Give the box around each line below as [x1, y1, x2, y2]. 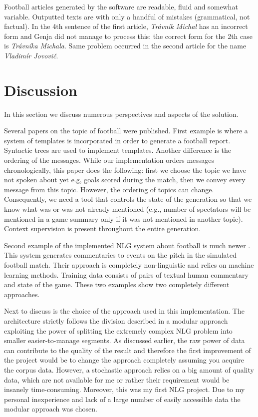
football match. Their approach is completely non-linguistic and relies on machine [4, 260, 254, 270]
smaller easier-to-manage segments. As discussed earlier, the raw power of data [4, 335, 245, 346]
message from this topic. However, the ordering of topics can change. [4, 184, 214, 194]
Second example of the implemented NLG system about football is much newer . [4, 240, 251, 250]
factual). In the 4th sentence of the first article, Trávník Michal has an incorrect [4, 21, 248, 31]
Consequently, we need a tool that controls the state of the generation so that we [4, 194, 252, 204]
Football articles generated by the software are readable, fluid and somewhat [4, 1, 238, 11]
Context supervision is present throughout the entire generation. [4, 223, 201, 234]
